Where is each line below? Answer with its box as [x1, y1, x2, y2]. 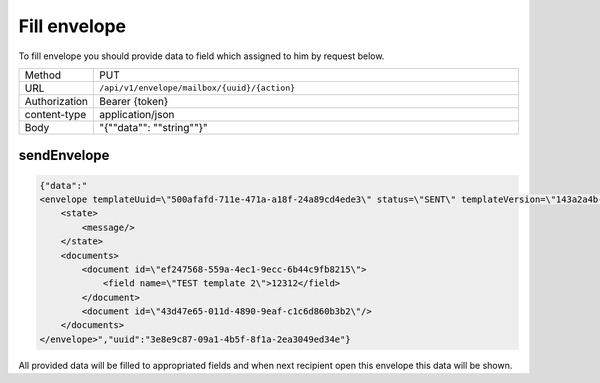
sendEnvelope [18, 147, 110, 164]
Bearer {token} [99, 94, 169, 108]
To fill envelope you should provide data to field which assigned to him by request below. [18, 50, 385, 62]
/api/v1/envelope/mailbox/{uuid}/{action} [99, 83, 296, 94]
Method [24, 68, 62, 82]
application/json [99, 107, 175, 121]
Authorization [24, 94, 89, 108]
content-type [24, 107, 87, 121]
